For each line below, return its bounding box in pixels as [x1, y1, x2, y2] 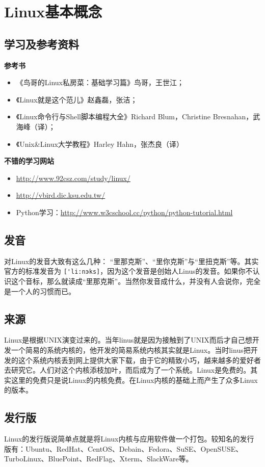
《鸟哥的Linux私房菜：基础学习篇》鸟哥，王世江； [16, 77, 184, 88]
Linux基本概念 [4, 1, 102, 22]
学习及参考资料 [4, 36, 79, 51]
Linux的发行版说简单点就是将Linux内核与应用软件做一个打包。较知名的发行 [4, 433, 254, 444]
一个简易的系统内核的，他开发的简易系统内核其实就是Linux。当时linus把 [11, 344, 251, 355]
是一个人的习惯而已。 [4, 286, 75, 296]
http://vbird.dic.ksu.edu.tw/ [16, 190, 105, 200]
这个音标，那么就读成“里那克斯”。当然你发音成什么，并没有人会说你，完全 [11, 275, 261, 286]
